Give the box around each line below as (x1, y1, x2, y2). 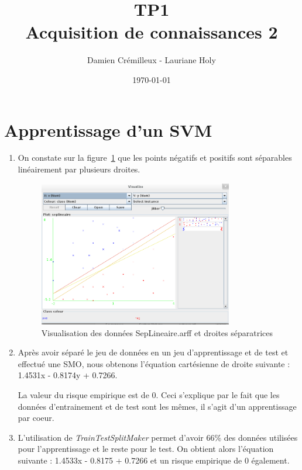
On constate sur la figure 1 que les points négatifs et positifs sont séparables (18, 151, 292, 164)
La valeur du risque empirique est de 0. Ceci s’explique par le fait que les (18, 389, 280, 401)
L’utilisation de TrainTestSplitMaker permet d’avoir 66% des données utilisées (18, 431, 298, 443)
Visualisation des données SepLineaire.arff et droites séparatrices (41, 326, 273, 338)
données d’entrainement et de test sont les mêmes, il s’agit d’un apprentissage (18, 400, 297, 412)
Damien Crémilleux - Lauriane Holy (87, 54, 216, 66)
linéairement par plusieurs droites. (18, 163, 140, 175)
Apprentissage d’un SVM (4, 117, 212, 141)
